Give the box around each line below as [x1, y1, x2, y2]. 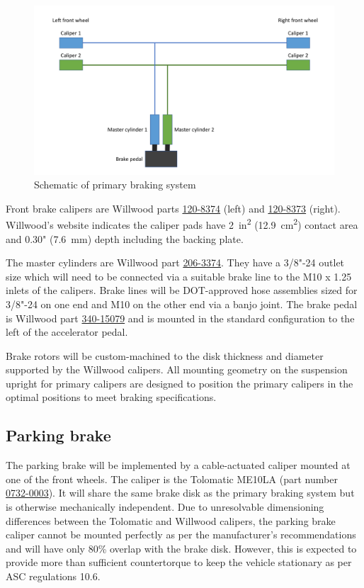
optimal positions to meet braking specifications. [6, 390, 217, 405]
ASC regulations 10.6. [6, 569, 101, 584]
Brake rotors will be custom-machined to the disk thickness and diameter [6, 348, 324, 363]
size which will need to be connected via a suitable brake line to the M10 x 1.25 [6, 268, 352, 283]
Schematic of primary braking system [34, 177, 196, 192]
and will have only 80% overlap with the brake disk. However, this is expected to [6, 541, 357, 555]
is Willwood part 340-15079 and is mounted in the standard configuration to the [6, 310, 355, 325]
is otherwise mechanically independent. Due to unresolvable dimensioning [6, 499, 324, 514]
